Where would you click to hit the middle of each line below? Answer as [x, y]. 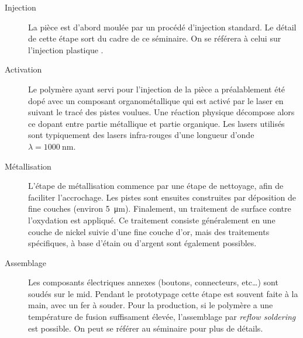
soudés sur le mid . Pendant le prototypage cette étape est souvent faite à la [163, 293]
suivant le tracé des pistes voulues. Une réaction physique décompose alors [161, 112]
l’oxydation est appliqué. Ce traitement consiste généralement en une [152, 220]
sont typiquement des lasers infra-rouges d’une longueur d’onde [141, 135]
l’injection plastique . [66, 49]
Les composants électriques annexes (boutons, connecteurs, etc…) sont [153, 282]
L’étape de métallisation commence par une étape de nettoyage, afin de [156, 186]
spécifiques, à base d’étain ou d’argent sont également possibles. [142, 243]
